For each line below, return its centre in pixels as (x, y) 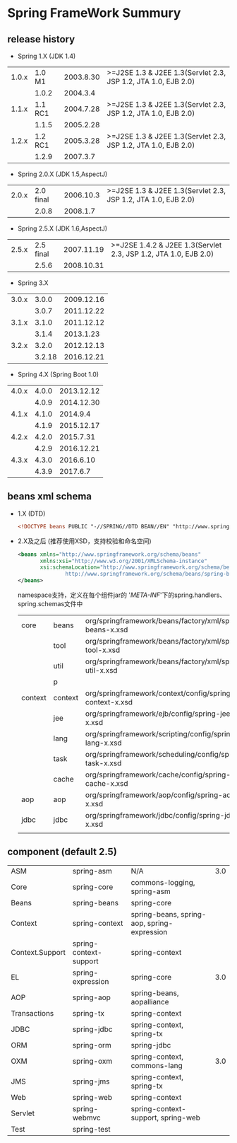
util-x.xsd (101, 671)
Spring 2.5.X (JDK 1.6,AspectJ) (62, 228)
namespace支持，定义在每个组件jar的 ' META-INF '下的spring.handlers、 (122, 595)
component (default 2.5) (62, 852)
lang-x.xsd (103, 743)
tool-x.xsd (103, 650)
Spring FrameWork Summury (94, 13)
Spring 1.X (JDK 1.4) (47, 56)
